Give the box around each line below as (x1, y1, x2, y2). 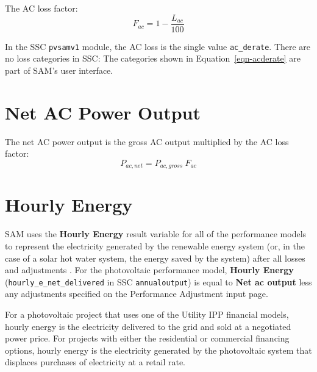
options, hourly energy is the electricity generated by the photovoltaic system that (5, 343, 312, 356)
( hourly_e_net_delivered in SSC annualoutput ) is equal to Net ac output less (5, 275, 312, 288)
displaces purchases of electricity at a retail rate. (5, 356, 185, 368)
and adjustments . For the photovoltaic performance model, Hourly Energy (5, 263, 294, 276)
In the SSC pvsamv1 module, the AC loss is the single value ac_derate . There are (5, 40, 311, 52)
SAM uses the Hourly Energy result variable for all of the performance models (5, 227, 307, 240)
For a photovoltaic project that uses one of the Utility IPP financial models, (5, 308, 289, 321)
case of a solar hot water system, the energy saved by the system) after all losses (5, 251, 305, 264)
